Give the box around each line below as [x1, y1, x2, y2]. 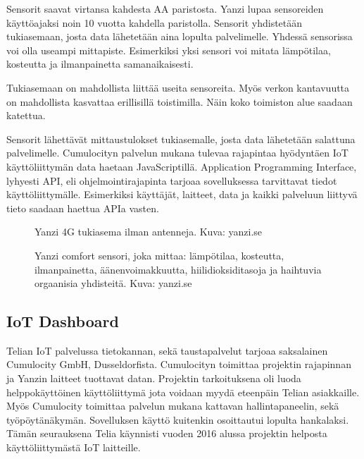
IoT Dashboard [6, 310, 119, 332]
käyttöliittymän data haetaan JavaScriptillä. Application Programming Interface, [6, 159, 357, 173]
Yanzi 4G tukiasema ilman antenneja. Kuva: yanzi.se [34, 224, 263, 239]
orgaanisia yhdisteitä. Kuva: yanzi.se [34, 276, 192, 290]
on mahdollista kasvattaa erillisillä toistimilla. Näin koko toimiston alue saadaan [6, 94, 353, 109]
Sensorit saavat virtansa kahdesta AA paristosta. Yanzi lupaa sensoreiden [6, 1, 324, 16]
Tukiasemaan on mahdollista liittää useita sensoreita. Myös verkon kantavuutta [6, 80, 350, 94]
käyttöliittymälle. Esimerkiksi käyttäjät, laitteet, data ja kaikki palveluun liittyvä [6, 187, 358, 202]
